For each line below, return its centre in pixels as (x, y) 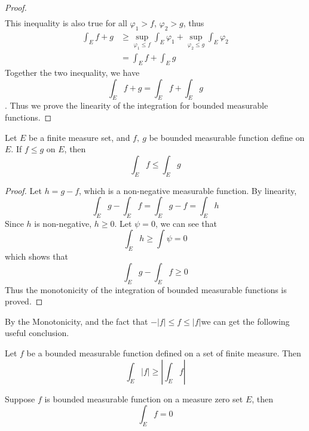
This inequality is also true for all (66, 23)
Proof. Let (23, 190)
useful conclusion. (37, 333)
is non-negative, (63, 223)
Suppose (20, 398)
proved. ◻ (24, 301)
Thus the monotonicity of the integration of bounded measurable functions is (146, 289)
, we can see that (186, 223)
